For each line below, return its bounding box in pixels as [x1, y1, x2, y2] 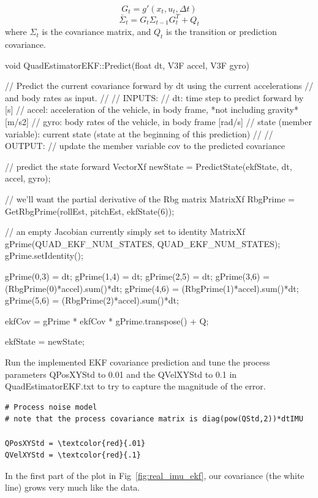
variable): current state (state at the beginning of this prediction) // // [5, 127, 273, 140]
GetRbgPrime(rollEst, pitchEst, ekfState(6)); [5, 204, 175, 217]
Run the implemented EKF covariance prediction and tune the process [5, 355, 270, 368]
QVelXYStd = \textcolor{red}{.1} [5, 451, 141, 460]
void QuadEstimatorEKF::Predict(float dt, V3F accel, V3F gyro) [5, 58, 249, 71]
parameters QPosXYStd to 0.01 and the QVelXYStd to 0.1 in [5, 367, 237, 380]
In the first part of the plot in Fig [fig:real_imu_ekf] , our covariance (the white [5, 469, 305, 481]
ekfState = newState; [5, 335, 85, 348]
